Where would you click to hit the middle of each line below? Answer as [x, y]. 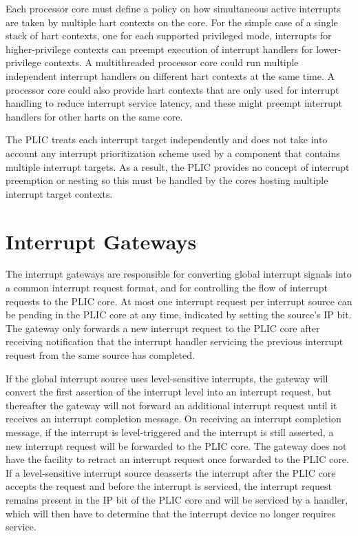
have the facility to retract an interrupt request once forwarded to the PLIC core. [177, 459]
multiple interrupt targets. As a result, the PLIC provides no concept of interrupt [178, 166]
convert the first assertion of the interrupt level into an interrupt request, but [169, 392]
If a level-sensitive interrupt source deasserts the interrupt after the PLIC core [171, 472]
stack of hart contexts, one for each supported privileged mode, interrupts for [169, 35]
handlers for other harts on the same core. [94, 116]
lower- [329, 49]
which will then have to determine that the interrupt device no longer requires [171, 513]
